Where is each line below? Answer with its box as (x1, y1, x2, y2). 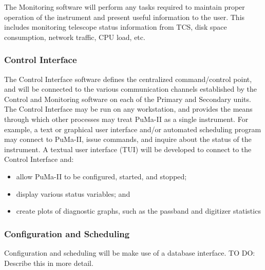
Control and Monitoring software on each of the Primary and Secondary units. (4, 93, 251, 104)
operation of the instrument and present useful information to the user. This (4, 11, 245, 22)
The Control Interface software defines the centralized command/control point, (4, 73, 252, 84)
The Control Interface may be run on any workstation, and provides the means (4, 103, 253, 114)
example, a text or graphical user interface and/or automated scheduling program (4, 123, 261, 134)
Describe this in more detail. (4, 257, 93, 268)
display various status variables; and (16, 188, 130, 199)
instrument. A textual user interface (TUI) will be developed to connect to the (4, 143, 252, 154)
